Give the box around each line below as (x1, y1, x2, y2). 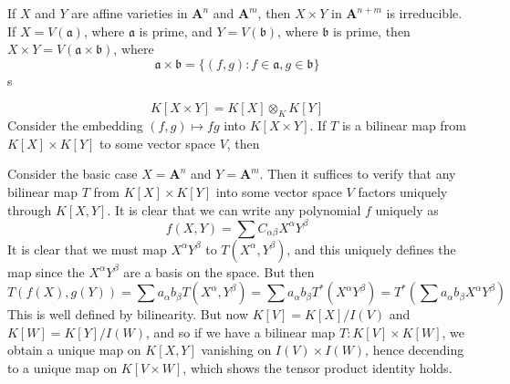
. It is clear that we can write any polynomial (107, 200, 361, 219)
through (7, 200, 52, 219)
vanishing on (201, 340, 272, 359)
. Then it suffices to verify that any (259, 164, 456, 183)
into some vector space (215, 182, 342, 201)
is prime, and (139, 21, 213, 40)
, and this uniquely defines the (286, 239, 456, 258)
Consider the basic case (7, 164, 138, 183)
